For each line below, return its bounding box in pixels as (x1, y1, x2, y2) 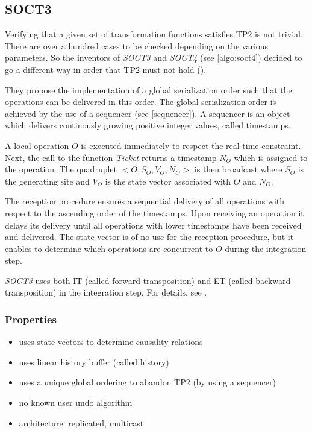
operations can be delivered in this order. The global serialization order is (5, 95, 276, 108)
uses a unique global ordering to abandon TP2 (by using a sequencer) (19, 376, 276, 388)
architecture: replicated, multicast (19, 416, 144, 429)
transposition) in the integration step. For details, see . (5, 286, 207, 299)
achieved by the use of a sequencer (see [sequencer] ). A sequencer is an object (5, 107, 290, 119)
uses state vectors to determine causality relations (19, 335, 203, 348)
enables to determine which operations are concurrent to (5, 242, 213, 254)
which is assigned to (234, 151, 308, 163)
